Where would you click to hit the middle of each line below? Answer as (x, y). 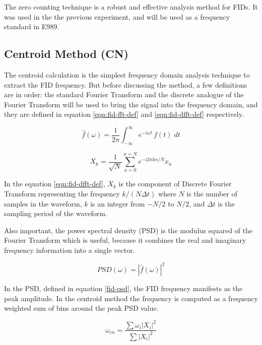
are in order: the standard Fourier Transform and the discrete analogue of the (124, 94)
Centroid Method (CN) (66, 54)
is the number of (212, 193)
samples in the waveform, (43, 203)
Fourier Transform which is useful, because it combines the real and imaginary (125, 240)
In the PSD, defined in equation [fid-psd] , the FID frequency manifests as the (123, 288)
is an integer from (118, 203)
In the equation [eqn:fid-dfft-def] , (55, 184)
